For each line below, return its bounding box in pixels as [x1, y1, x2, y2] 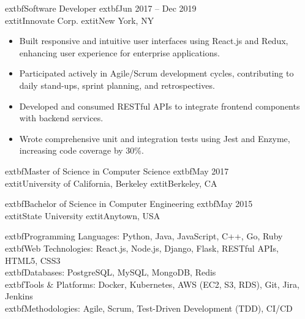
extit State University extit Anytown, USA [5, 209, 160, 222]
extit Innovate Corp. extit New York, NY [5, 13, 154, 26]
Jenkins [5, 290, 33, 302]
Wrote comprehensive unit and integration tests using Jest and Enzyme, [19, 132, 290, 144]
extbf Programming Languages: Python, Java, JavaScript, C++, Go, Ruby [5, 230, 283, 242]
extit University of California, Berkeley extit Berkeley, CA [5, 176, 217, 189]
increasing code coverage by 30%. [19, 144, 144, 157]
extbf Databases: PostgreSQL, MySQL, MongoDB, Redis [5, 266, 216, 279]
